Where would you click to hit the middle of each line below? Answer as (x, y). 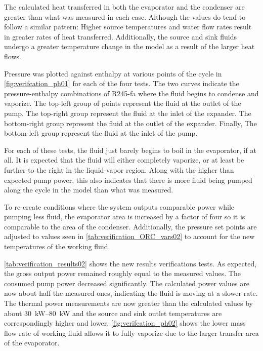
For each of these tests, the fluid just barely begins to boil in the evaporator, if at (130, 150)
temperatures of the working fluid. (57, 246)
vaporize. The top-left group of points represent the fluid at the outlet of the (123, 103)
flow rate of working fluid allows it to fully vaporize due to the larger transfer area (131, 333)
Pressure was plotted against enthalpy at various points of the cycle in (113, 73)
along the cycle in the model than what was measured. (89, 190)
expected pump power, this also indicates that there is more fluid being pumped (128, 180)
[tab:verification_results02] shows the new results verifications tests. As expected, (130, 263)
